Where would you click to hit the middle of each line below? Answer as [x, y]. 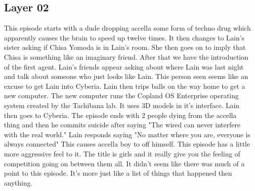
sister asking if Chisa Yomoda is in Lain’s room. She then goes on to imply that [125, 47]
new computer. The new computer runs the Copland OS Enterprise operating [122, 95]
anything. [18, 182]
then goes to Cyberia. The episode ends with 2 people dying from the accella [120, 115]
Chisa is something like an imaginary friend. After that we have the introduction [126, 57]
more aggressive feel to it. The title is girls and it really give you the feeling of [122, 153]
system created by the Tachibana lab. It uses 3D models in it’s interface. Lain [122, 105]
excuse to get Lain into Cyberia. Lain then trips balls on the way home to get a [125, 86]
